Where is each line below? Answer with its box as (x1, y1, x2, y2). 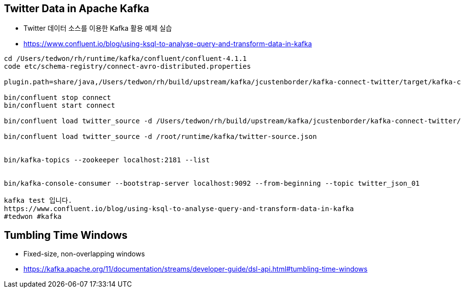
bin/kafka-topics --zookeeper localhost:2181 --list (4, 156, 210, 164)
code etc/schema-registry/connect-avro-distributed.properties (4, 62, 251, 71)
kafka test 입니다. (4, 196, 72, 205)
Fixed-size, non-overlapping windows (23, 250, 145, 258)
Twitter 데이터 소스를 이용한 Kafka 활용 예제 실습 (23, 24, 172, 33)
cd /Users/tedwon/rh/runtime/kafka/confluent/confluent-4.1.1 (4, 55, 247, 63)
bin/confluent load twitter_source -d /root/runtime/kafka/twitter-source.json (4, 133, 317, 141)
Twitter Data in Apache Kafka (4, 2, 149, 15)
